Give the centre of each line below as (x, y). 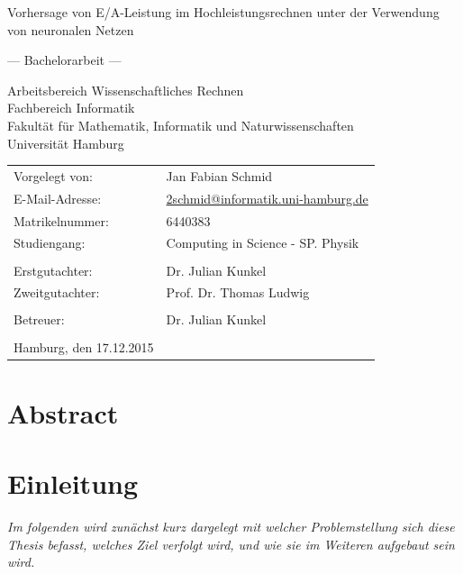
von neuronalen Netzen (71, 29)
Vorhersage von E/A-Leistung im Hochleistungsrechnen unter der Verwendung (223, 12)
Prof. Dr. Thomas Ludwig (238, 292)
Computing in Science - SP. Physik (263, 243)
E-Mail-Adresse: (58, 198)
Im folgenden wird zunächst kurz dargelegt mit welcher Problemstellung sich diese (231, 527)
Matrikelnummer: (61, 220)
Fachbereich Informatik (71, 108)
